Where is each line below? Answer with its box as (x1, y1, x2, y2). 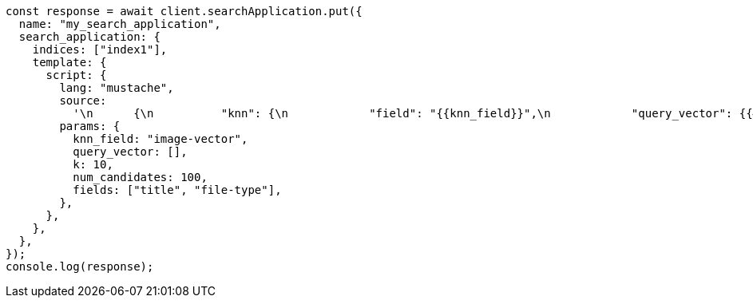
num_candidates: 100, (73, 171, 208, 184)
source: (59, 94, 107, 107)
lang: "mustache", (59, 81, 174, 94)
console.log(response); (6, 260, 154, 273)
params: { (59, 120, 121, 132)
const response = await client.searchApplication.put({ (6, 5, 363, 18)
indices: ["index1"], (32, 43, 168, 56)
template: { (32, 56, 107, 69)
